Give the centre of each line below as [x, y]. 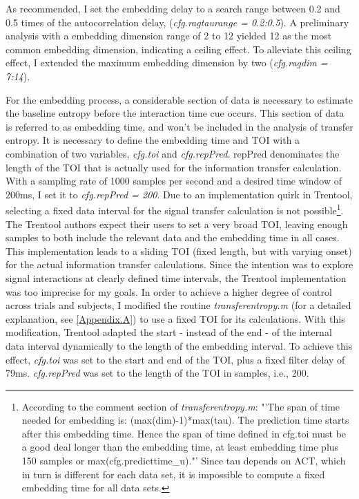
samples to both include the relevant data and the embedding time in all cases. [173, 237]
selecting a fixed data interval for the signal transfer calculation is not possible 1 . [175, 209]
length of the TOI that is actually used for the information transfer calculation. [174, 167]
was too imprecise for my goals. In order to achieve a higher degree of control [169, 291]
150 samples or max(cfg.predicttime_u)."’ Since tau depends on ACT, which [184, 461]
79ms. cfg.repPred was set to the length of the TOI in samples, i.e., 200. [157, 373]
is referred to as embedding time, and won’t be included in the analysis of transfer [179, 126]
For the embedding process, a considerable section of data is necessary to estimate [179, 99]
